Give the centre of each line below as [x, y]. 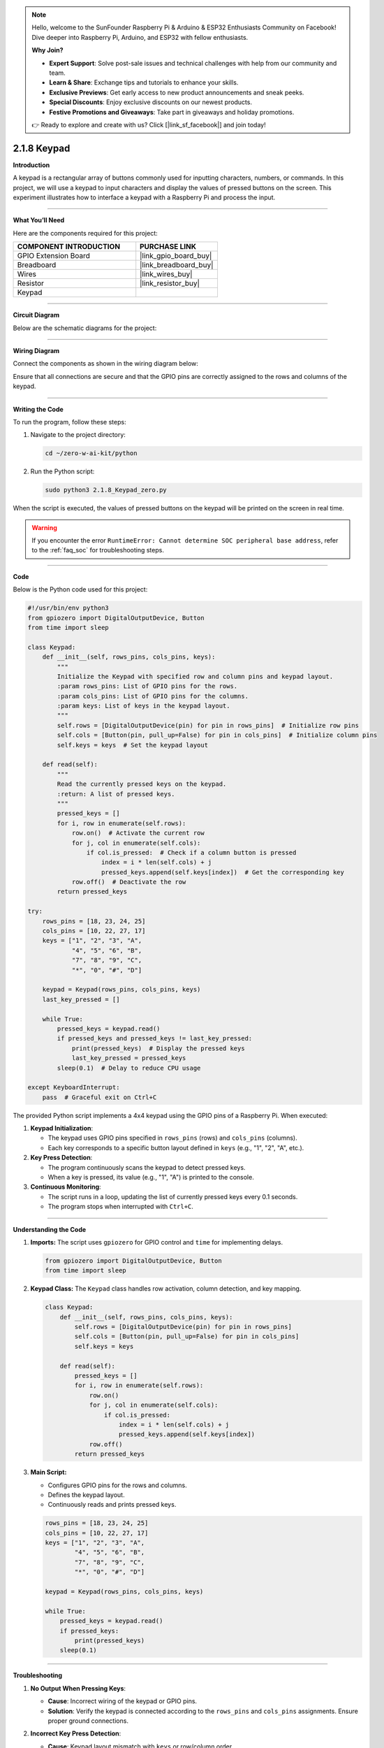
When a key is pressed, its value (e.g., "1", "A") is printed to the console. [151, 1177]
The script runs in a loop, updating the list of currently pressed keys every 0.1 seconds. [173, 1196]
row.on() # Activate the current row [138, 833]
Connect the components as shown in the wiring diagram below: [106, 364]
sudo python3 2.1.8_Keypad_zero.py [106, 490]
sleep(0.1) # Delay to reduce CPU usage [129, 1068]
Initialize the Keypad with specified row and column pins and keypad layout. [195, 676]
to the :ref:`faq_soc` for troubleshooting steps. [98, 550]
